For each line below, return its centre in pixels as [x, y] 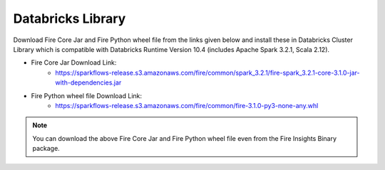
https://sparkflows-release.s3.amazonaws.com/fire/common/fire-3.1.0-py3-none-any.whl [187, 105]
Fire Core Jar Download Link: [74, 63]
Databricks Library [70, 18]
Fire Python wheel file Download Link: [87, 95]
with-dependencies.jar [88, 83]
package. [46, 149]
